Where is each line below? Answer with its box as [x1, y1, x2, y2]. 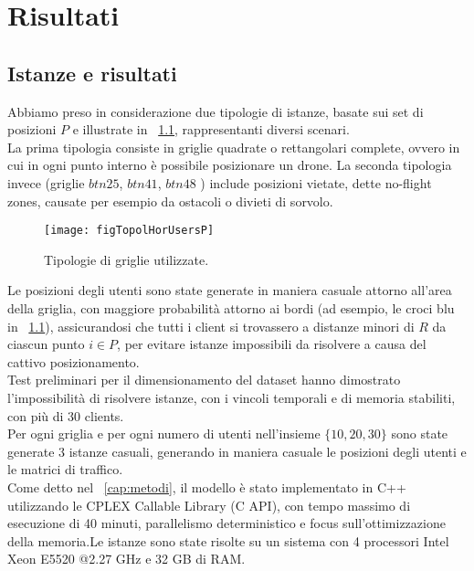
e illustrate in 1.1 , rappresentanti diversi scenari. [72, 120, 350, 139]
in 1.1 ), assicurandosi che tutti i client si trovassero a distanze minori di [7, 316, 415, 335]
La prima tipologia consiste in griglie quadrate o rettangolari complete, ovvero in [7, 137, 460, 156]
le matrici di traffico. [7, 460, 123, 479]
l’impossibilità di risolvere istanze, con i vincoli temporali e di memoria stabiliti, [7, 387, 456, 407]
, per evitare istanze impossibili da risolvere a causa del [117, 334, 427, 354]
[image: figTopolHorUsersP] [44, 224, 215, 238]
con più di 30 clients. [7, 406, 124, 425]
